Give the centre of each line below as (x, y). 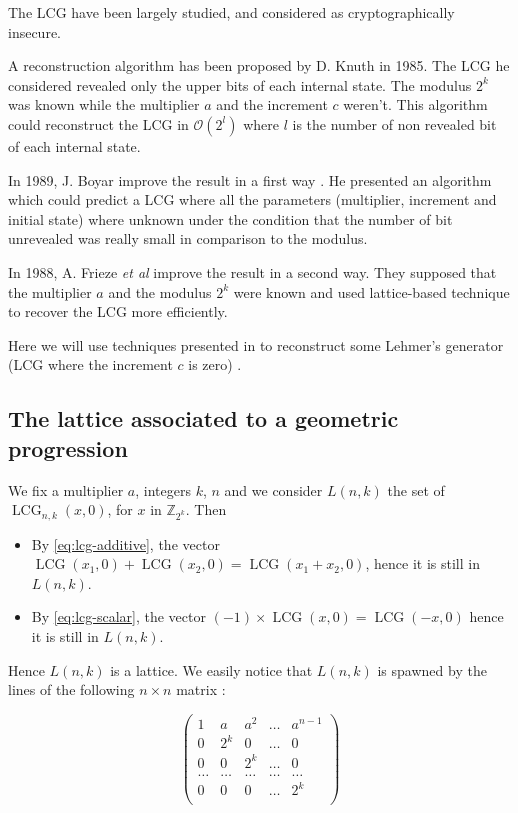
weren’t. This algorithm (415, 104)
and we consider (273, 489)
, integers (163, 489)
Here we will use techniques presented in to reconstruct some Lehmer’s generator (256, 344)
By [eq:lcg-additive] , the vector (125, 543)
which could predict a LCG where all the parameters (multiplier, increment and (252, 199)
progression (68, 447)
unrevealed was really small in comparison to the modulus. (188, 238)
